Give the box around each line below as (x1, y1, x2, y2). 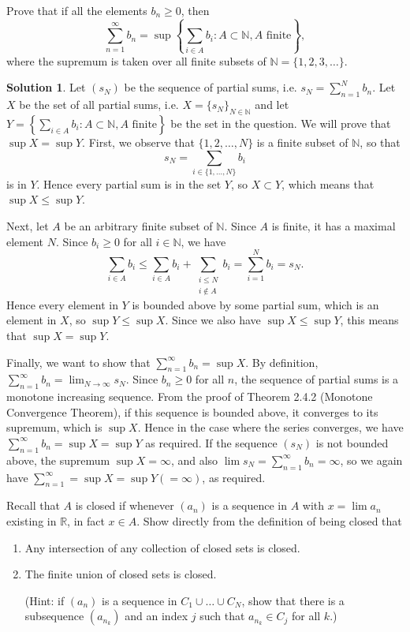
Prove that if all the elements (6, 2, 147, 18)
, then (181, 2, 210, 18)
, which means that (281, 175, 375, 192)
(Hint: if (24, 592, 65, 608)
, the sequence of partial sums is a (234, 371, 399, 387)
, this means (340, 312, 399, 328)
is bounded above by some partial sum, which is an (132, 296, 379, 312)
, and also (170, 451, 218, 468)
